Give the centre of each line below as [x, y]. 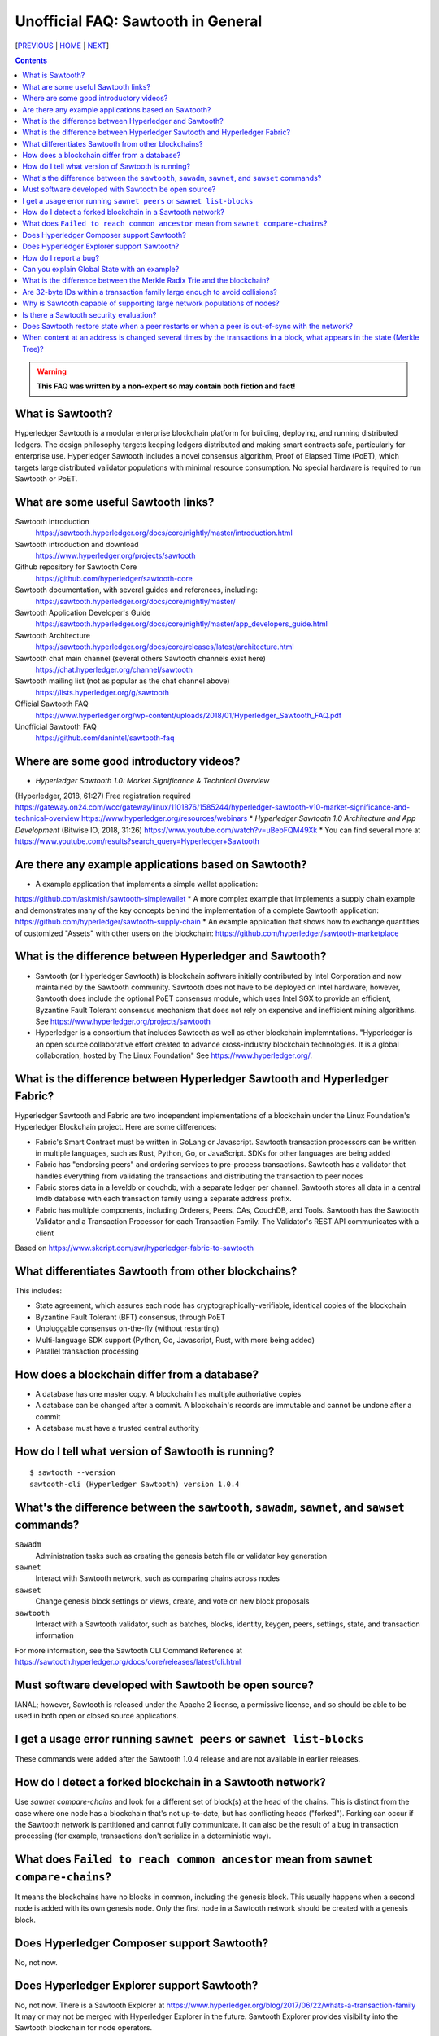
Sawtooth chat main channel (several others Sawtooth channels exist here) [140, 658]
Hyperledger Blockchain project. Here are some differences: [116, 1127]
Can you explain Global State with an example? [101, 269]
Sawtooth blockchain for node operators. [84, 2028]
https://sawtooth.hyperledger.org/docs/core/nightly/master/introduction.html [164, 533]
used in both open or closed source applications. [97, 1716]
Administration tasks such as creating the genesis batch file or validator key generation [181, 1556]
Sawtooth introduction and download [77, 544]
